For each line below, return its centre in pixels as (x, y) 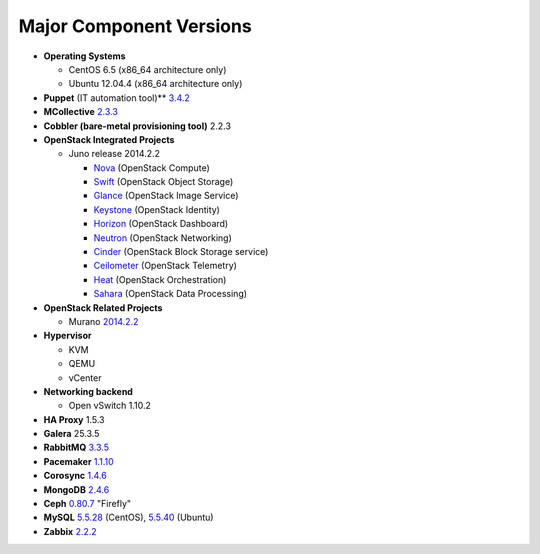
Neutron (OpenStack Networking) (162, 237)
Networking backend (88, 391)
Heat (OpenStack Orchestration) (160, 279)
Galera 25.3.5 (71, 434)
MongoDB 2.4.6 (76, 489)
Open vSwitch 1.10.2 (110, 406)
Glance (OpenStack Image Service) (166, 196)
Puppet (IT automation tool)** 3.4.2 (116, 97)
